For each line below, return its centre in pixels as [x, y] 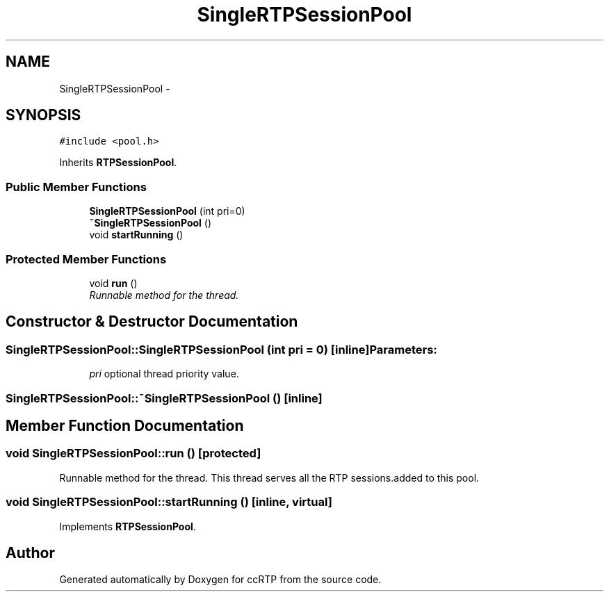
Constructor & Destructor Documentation [152, 322]
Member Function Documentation [125, 425]
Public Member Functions [76, 187]
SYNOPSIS [43, 115]
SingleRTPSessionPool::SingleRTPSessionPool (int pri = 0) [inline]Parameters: [221, 349]
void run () [113, 283]
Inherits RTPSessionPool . [118, 163]
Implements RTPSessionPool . [128, 526]
